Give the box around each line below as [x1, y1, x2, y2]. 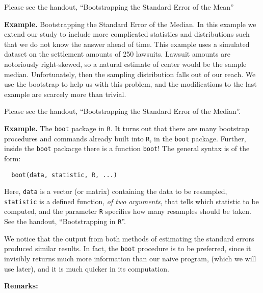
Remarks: [4, 280, 38, 291]
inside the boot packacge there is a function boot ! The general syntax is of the [4, 143, 250, 154]
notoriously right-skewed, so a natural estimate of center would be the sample [4, 58, 247, 69]
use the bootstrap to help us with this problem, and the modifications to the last [4, 79, 257, 89]
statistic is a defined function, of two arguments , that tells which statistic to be [4, 196, 259, 206]
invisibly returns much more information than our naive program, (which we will [4, 253, 256, 264]
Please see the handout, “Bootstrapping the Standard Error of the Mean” [4, 2, 234, 12]
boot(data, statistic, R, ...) [11, 171, 117, 179]
